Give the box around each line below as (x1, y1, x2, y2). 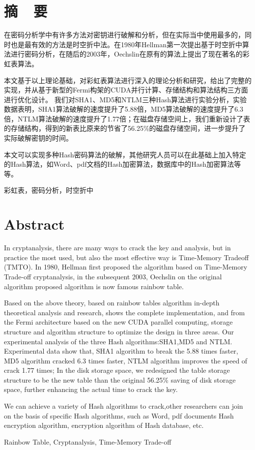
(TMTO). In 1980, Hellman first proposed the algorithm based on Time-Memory (4, 262, 248, 272)
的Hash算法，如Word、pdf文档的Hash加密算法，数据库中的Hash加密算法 (4, 159, 234, 169)
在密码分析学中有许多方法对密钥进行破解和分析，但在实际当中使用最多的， (4, 30, 245, 40)
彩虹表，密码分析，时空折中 (4, 185, 93, 195)
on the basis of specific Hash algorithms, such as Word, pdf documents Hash (4, 410, 234, 420)
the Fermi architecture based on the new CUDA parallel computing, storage (4, 317, 233, 327)
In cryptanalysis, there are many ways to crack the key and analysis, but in (4, 242, 231, 253)
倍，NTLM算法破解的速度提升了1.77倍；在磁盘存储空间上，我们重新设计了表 (4, 113, 251, 123)
